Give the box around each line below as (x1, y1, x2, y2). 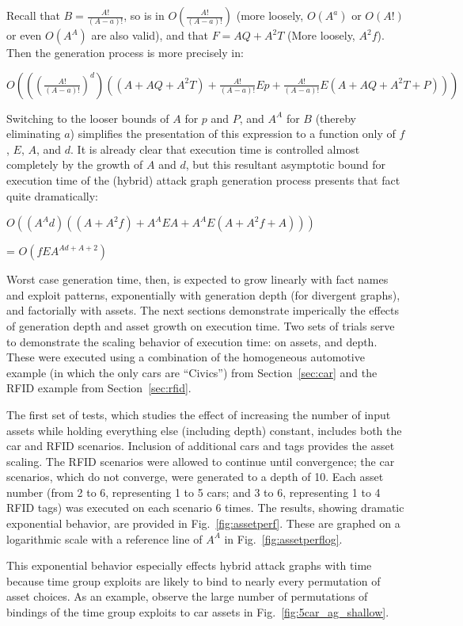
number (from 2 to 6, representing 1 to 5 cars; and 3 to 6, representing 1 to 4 (6, 483, 381, 500)
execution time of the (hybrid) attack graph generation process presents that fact (6, 171, 400, 188)
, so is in (123, 7, 165, 23)
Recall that (6, 7, 60, 23)
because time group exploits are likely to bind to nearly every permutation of (6, 572, 381, 589)
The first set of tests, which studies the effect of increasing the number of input (6, 406, 391, 422)
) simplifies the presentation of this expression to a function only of (70, 125, 396, 142)
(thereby (315, 109, 357, 126)
